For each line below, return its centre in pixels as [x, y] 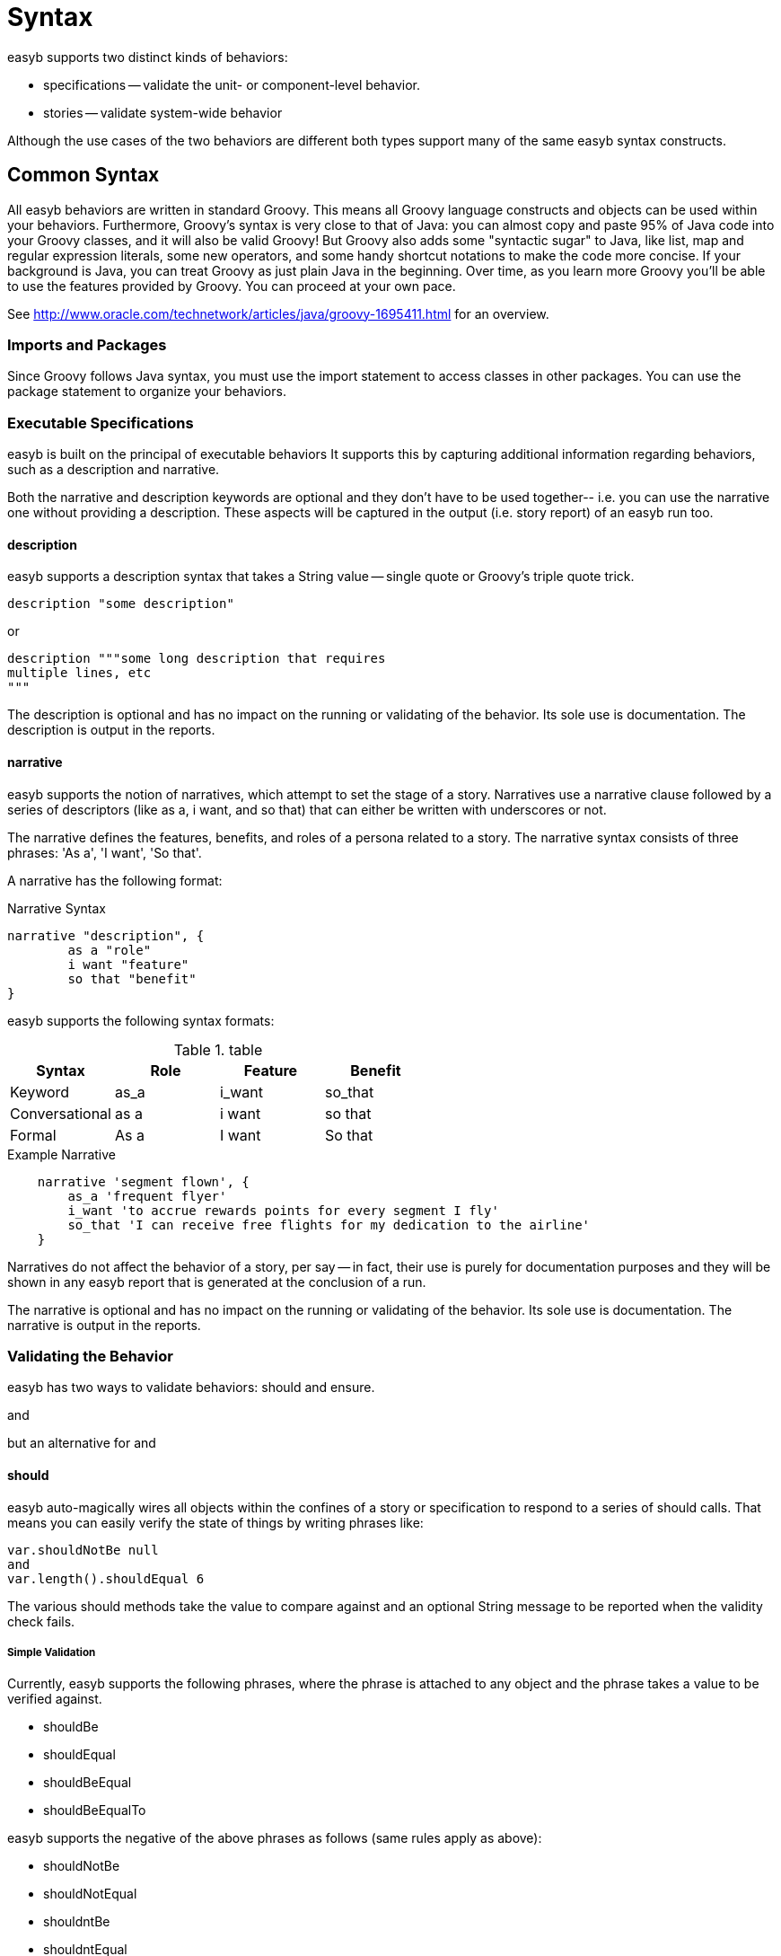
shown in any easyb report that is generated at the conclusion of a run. [217, 1282]
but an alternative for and [82, 1443]
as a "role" [110, 950]
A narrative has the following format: [115, 880]
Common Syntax [83, 175]
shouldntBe [77, 1922]
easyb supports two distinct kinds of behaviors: [148, 57]
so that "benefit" [132, 978]
